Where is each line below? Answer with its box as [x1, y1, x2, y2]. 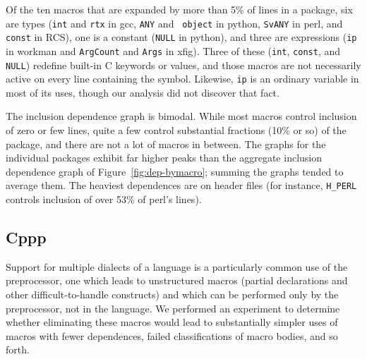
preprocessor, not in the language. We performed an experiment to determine [6, 300, 340, 315]
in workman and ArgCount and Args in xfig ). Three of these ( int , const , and [6, 43, 340, 58]
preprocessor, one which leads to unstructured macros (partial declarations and [6, 273, 348, 288]
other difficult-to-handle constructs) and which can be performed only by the [6, 287, 339, 302]
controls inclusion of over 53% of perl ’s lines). [6, 192, 202, 207]
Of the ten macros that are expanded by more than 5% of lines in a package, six [6, 2, 353, 16]
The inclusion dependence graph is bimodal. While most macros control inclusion [6, 109, 357, 123]
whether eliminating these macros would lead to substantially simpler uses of [6, 315, 338, 329]
